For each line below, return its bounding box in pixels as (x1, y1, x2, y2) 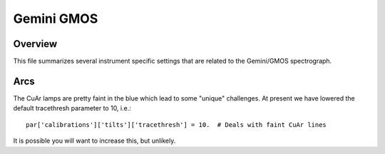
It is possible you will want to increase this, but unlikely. (13, 136, 176, 145)
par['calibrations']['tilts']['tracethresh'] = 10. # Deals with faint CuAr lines (26, 120, 327, 128)
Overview (13, 38, 58, 50)
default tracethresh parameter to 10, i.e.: (13, 104, 131, 113)
